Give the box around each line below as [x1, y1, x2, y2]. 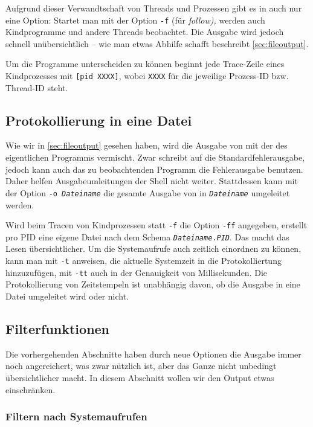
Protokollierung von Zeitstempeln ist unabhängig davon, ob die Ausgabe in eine [5, 278, 300, 291]
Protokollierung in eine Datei [5, 111, 192, 129]
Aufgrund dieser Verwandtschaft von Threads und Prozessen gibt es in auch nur [5, 2, 302, 14]
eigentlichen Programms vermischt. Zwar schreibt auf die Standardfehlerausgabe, [5, 151, 305, 164]
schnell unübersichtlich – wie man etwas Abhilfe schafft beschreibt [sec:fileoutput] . [5, 37, 309, 50]
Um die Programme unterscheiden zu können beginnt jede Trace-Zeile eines [5, 57, 285, 70]
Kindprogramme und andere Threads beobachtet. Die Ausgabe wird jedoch [5, 25, 284, 38]
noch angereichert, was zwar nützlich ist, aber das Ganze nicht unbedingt [5, 359, 277, 372]
